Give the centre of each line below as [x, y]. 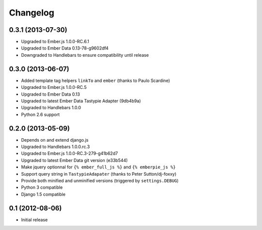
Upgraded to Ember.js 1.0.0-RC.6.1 [55, 42]
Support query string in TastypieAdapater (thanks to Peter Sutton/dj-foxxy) [99, 174]
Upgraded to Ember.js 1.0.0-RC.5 [54, 87]
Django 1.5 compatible [43, 194]
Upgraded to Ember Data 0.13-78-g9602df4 [65, 48]
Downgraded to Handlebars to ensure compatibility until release [85, 55]
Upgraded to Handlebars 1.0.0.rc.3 [55, 147]
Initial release [34, 220]
